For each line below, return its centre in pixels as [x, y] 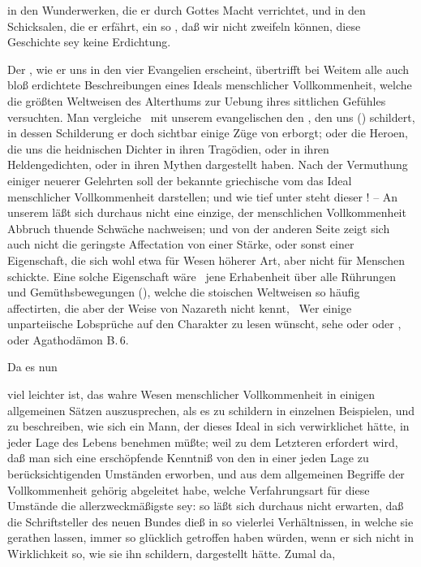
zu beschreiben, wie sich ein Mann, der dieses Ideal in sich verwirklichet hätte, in [208, 426]
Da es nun [32, 367]
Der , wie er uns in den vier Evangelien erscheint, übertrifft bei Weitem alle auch [208, 69]
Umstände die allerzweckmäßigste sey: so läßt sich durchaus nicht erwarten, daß [206, 506]
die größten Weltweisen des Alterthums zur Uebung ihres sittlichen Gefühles [197, 100]
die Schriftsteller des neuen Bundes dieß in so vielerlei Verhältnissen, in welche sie [210, 521]
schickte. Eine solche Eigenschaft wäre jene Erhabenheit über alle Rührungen [202, 276]
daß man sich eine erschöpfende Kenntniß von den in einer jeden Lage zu [188, 458]
